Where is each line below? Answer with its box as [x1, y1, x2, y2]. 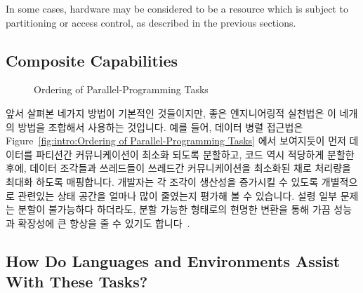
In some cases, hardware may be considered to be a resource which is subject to [6, 1, 348, 15]
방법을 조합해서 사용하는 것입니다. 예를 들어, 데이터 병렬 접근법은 [18, 119, 303, 134]
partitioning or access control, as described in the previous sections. [6, 15, 296, 29]
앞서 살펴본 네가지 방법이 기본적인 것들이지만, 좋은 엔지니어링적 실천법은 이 [6, 105, 336, 120]
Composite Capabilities [6, 49, 178, 71]
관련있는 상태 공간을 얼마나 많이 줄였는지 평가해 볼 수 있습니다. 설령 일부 [18, 188, 337, 203]
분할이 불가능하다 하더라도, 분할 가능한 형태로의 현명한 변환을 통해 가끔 [18, 202, 331, 217]
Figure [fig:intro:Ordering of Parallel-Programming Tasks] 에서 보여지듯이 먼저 [6, 133, 346, 148]
